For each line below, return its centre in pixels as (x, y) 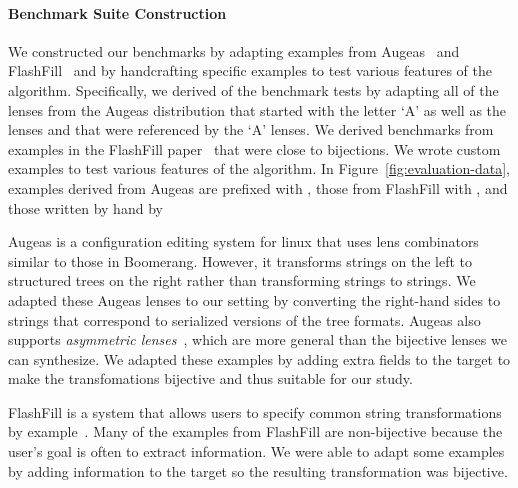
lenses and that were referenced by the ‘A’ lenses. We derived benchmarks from (251, 129)
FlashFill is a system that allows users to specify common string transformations (255, 411)
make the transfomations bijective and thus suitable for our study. (210, 378)
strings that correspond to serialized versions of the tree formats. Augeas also (244, 319)
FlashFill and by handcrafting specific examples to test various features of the (250, 70)
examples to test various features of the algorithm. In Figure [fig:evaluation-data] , (259, 168)
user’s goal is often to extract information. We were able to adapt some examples (256, 451)
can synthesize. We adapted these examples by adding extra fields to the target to (259, 358)
